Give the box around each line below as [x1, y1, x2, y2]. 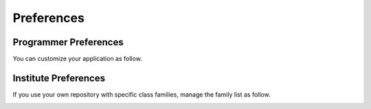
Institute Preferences [12, 72, 106, 84]
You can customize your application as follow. [12, 55, 142, 63]
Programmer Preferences [12, 36, 124, 48]
